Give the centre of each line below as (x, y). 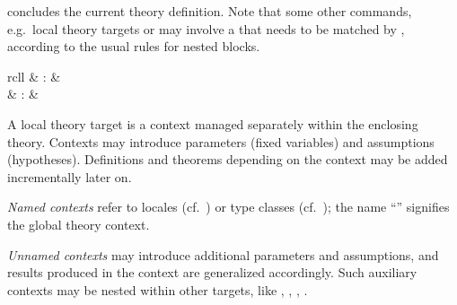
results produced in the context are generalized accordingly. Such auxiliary (212, 272)
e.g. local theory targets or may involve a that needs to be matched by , (206, 28)
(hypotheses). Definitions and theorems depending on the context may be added (228, 159)
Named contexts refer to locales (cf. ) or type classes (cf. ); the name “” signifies (228, 207)
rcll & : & (34, 76)
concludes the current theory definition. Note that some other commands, (210, 11)
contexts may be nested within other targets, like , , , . (158, 289)
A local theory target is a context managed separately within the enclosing (213, 123)
